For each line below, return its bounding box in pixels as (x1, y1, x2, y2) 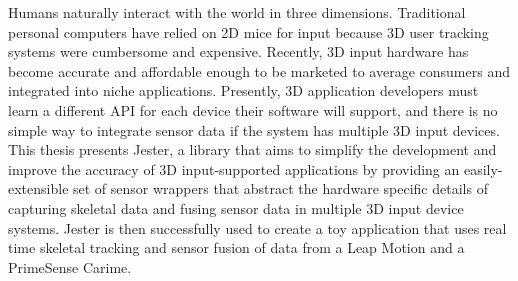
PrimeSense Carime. (8, 256, 132, 277)
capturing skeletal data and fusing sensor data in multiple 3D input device (8, 197, 464, 218)
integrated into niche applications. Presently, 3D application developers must (8, 80, 479, 101)
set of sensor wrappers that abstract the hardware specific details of (73, 178, 488, 199)
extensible (8, 178, 69, 199)
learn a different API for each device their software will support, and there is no (8, 99, 498, 120)
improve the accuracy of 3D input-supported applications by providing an (8, 158, 460, 179)
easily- (463, 158, 503, 179)
